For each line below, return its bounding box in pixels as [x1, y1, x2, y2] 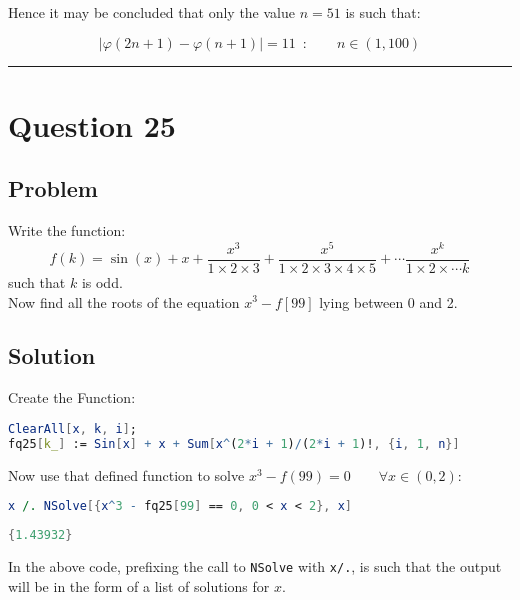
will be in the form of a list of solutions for [8, 575, 270, 596]
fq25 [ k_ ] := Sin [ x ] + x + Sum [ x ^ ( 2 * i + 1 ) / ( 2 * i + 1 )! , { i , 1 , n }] [8, 436, 460, 451]
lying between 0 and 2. [319, 291, 458, 312]
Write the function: [8, 220, 126, 241]
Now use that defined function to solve [8, 464, 245, 485]
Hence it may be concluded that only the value [8, 2, 295, 22]
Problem [8, 173, 98, 204]
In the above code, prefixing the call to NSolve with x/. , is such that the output [8, 555, 502, 576]
